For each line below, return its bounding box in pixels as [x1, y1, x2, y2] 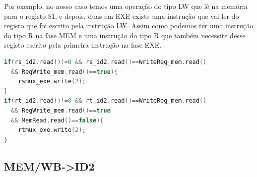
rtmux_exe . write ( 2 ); [18, 126, 86, 134]
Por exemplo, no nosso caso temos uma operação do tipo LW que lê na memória [4, 1, 248, 11]
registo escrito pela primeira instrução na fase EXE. [4, 40, 162, 50]
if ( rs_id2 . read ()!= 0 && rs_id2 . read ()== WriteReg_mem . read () [4, 58, 207, 65]
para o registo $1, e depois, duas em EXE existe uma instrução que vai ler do [4, 10, 239, 21]
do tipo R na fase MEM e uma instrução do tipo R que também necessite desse [4, 30, 246, 40]
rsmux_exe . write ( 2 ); [18, 78, 86, 85]
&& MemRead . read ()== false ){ [11, 117, 104, 124]
